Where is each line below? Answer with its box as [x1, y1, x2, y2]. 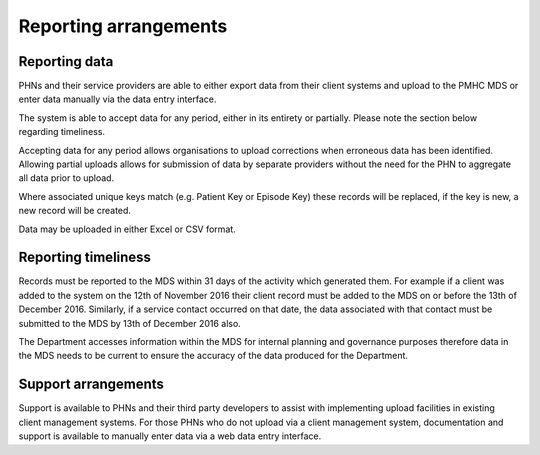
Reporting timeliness [18, 249, 152, 266]
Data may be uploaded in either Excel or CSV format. [18, 223, 237, 235]
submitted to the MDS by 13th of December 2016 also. [18, 317, 242, 329]
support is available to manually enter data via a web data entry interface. [18, 430, 322, 442]
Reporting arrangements [18, 15, 228, 37]
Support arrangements [18, 376, 165, 393]
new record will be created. [18, 205, 132, 217]
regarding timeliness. [18, 126, 105, 138]
